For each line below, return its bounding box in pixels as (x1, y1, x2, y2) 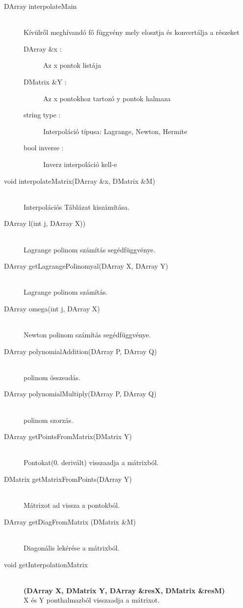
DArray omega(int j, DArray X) (4, 303, 100, 313)
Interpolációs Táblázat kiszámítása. (24, 201, 130, 212)
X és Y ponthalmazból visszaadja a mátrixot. (24, 595, 160, 605)
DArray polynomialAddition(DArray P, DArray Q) (4, 346, 157, 356)
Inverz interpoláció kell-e (43, 159, 117, 169)
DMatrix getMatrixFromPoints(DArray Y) (4, 474, 132, 484)
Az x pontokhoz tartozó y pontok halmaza (43, 93, 171, 103)
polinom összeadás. (24, 372, 81, 382)
